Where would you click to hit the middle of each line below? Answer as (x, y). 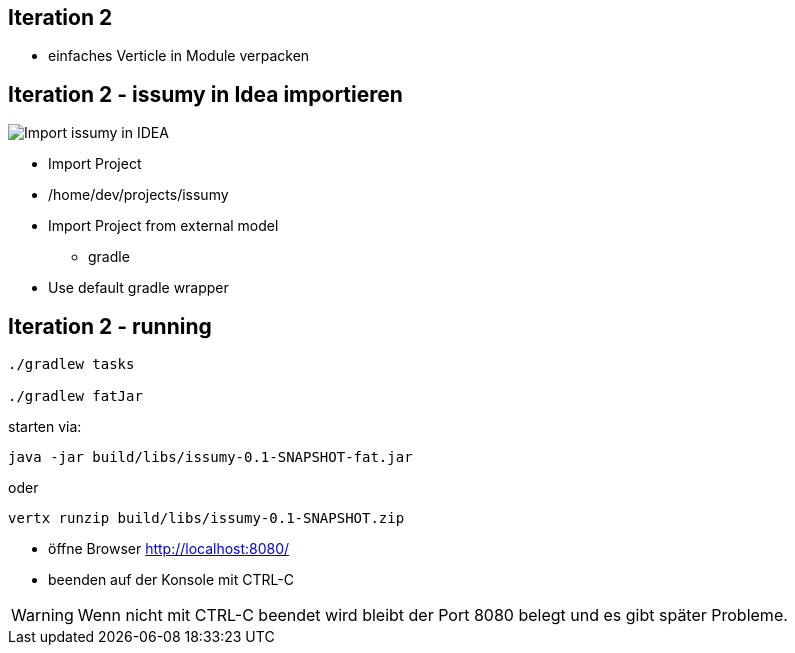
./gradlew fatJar (75, 396)
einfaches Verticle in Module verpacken (179, 56)
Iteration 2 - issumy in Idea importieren (205, 94)
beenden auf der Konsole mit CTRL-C (171, 580)
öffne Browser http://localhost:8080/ (169, 549)
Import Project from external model (163, 226)
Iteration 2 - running (110, 326)
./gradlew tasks (71, 364)
